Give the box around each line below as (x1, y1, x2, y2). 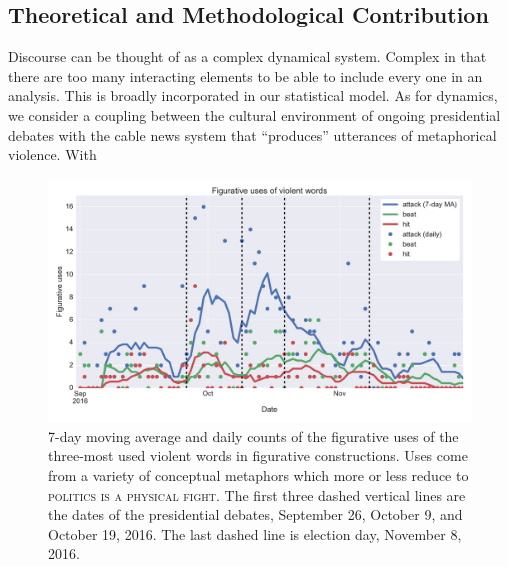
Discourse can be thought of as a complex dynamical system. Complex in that (8, 46, 487, 67)
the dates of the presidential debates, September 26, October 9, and (48, 504, 463, 525)
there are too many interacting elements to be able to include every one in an (8, 65, 483, 86)
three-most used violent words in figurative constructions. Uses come (48, 445, 468, 466)
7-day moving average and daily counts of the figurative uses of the (48, 425, 459, 446)
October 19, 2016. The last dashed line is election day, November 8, (48, 523, 462, 544)
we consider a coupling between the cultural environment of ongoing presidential (8, 104, 501, 125)
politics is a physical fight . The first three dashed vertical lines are (48, 484, 466, 505)
